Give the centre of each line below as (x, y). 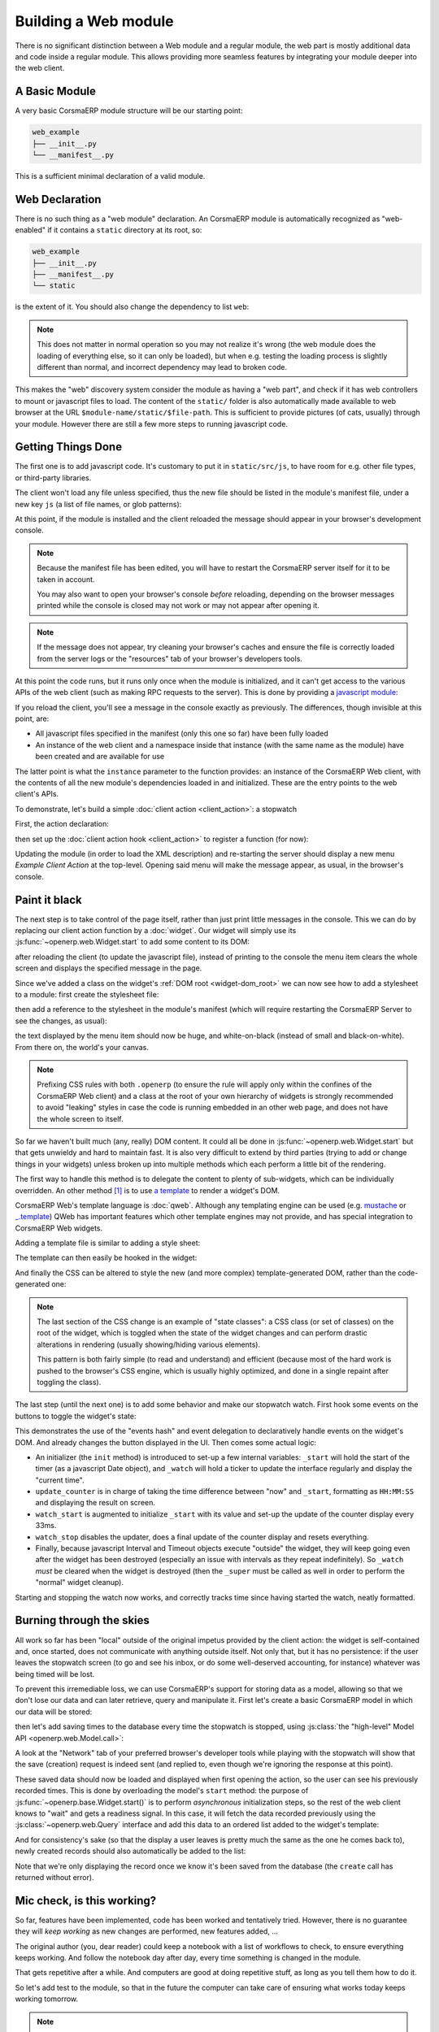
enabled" (30, 230)
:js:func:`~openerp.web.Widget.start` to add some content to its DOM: (132, 942)
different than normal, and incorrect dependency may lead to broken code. (162, 367)
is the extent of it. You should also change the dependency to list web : (132, 307)
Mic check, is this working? (86, 1901)
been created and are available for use (100, 757)
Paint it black (48, 899)
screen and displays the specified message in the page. (109, 968)
